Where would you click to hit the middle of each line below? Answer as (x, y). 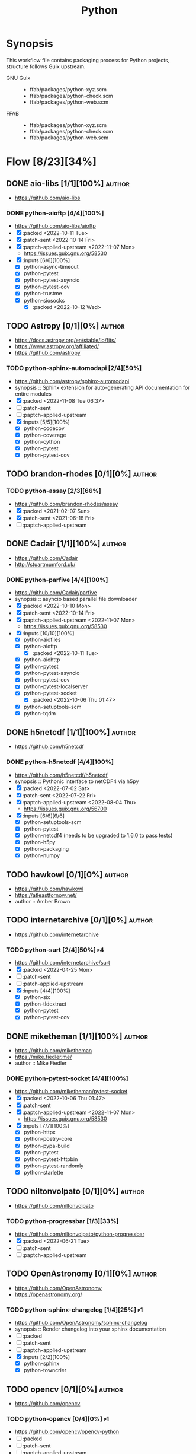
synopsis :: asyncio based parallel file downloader (76, 599)
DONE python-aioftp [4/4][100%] (55, 213)
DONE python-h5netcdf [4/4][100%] (60, 762)
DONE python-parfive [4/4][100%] (57, 580)
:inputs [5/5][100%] (46, 422)
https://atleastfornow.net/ (46, 895)
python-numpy (42, 855)
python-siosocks (44, 300)
